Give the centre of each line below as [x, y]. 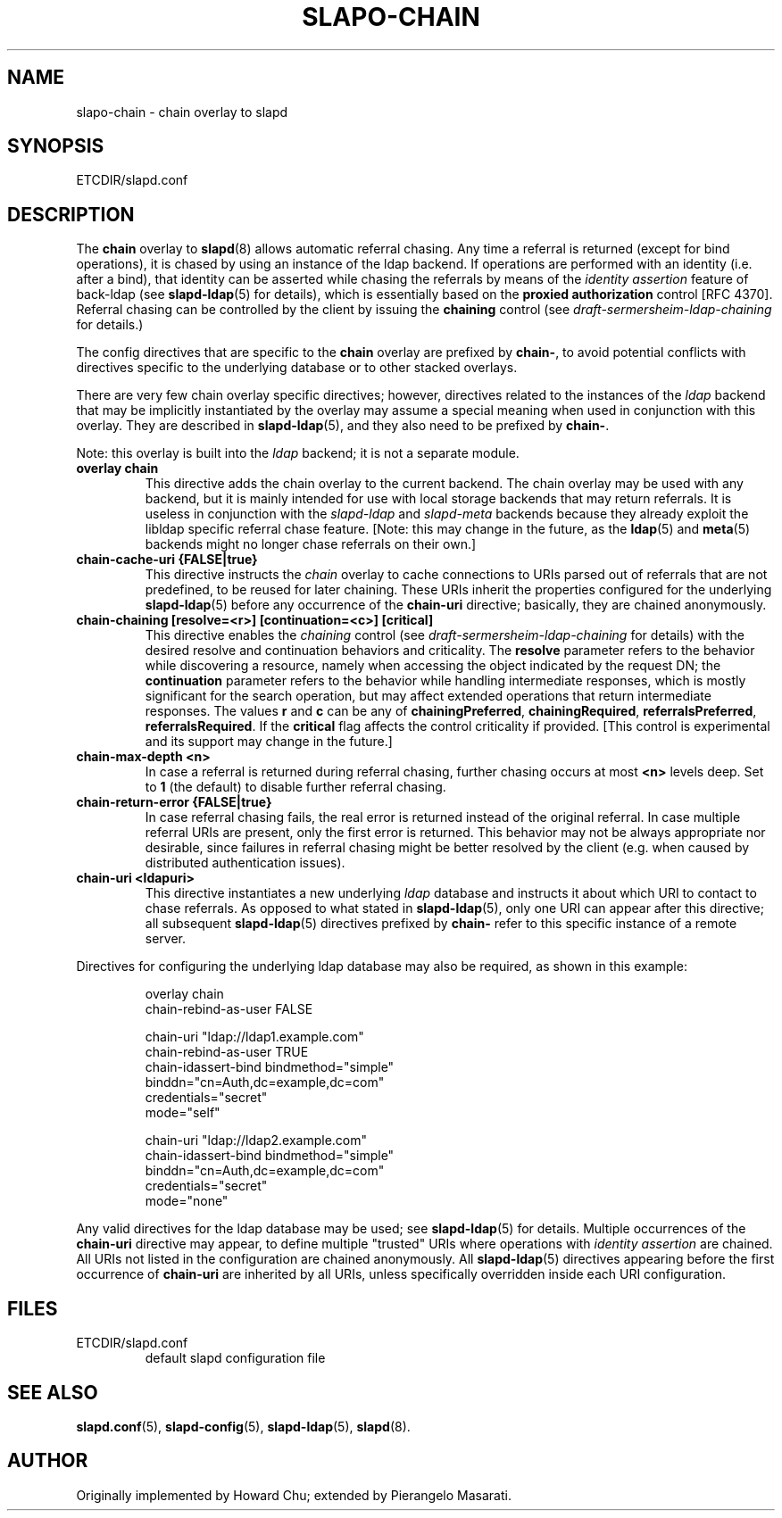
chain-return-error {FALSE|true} [174, 802]
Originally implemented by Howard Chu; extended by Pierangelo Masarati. [294, 1495]
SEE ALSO [53, 1392]
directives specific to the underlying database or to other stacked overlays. [297, 368]
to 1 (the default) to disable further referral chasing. [295, 787]
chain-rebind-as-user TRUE [227, 1052]
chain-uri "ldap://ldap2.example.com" [256, 1141]
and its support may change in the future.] [269, 742]
